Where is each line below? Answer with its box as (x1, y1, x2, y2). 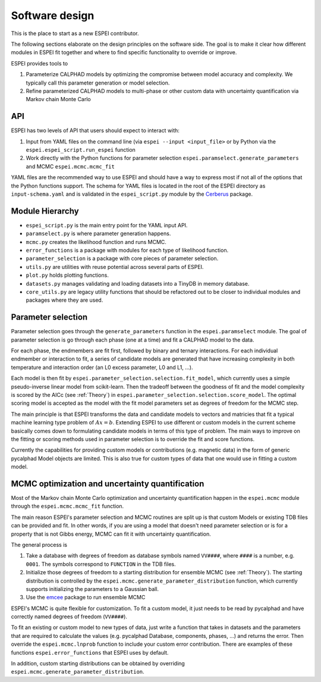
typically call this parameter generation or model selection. (26, 79, 170, 86)
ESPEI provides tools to (11, 60, 68, 67)
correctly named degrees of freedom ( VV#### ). (11, 613, 128, 620)
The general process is (11, 541, 68, 548)
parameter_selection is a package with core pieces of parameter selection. (26, 255, 219, 262)
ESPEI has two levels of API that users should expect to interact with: (11, 127, 180, 134)
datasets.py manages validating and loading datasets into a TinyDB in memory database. (26, 280, 250, 287)
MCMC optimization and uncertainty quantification (11, 478, 204, 489)
